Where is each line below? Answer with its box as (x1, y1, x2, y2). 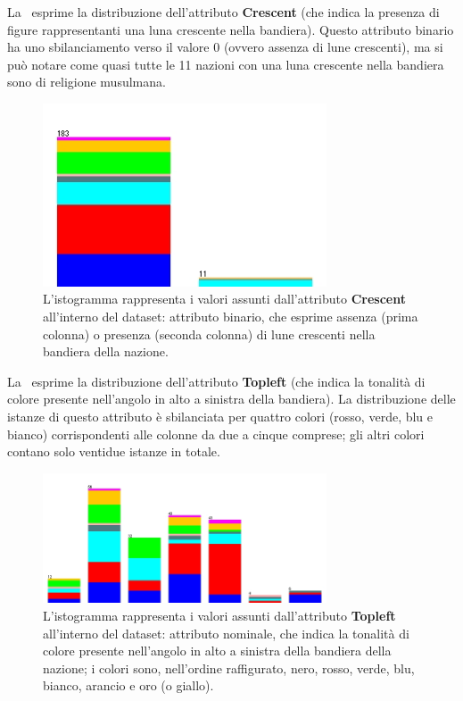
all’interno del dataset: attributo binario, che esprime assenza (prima (43, 306, 418, 325)
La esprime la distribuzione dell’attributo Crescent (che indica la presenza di (7, 3, 440, 21)
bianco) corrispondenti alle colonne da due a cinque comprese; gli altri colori (7, 424, 425, 443)
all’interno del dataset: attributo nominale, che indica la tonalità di (43, 623, 409, 642)
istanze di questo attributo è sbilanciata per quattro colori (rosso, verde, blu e (7, 406, 434, 425)
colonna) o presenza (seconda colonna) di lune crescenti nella (43, 324, 376, 343)
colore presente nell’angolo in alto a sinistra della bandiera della (43, 641, 392, 660)
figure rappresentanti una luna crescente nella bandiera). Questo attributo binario (7, 20, 454, 38)
